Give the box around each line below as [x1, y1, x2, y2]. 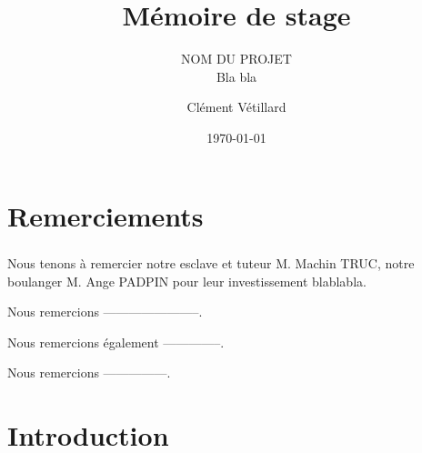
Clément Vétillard [186, 97, 286, 116]
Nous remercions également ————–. [7, 332, 225, 351]
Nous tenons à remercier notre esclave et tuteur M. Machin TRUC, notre [7, 254, 415, 273]
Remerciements [7, 196, 204, 234]
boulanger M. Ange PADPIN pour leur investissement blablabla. [7, 271, 367, 290]
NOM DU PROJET [181, 49, 292, 68]
